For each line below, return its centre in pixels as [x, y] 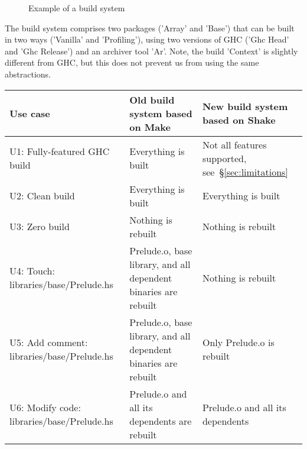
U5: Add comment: [49, 343]
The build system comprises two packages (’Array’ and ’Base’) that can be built [150, 28]
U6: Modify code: [45, 407]
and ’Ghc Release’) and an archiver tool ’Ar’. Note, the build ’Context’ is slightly [151, 51]
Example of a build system [77, 8]
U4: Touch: [32, 271]
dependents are [161, 421]
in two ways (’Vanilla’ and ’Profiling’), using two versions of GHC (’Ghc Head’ [147, 39]
